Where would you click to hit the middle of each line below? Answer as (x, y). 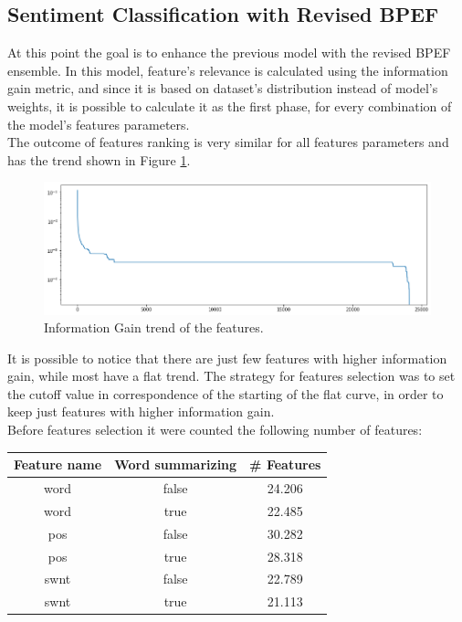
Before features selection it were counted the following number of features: (215, 430)
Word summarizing (176, 464)
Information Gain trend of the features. (154, 327)
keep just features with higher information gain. (141, 411)
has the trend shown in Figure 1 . (99, 159)
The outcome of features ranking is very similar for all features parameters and (228, 142)
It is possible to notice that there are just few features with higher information (227, 358)
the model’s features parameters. (99, 124)
